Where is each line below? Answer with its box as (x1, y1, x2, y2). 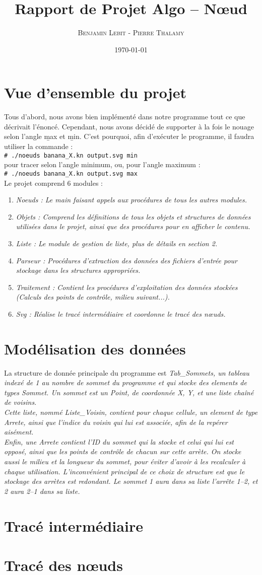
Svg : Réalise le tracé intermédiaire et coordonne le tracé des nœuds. (16, 308, 226, 319)
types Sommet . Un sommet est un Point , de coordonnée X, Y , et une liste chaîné (4, 387, 254, 397)
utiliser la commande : (4, 141, 73, 152)
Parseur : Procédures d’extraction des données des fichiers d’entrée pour (16, 255, 237, 265)
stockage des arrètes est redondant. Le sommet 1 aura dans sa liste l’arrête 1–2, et (4, 476, 258, 486)
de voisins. (4, 397, 37, 407)
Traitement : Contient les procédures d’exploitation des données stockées (16, 281, 238, 292)
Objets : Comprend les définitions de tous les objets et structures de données (16, 211, 251, 222)
